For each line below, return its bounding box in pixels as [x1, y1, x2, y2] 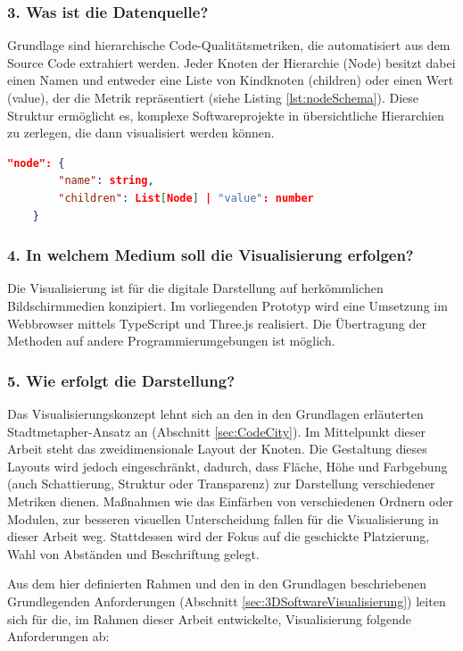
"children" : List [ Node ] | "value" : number [58, 191, 314, 204]
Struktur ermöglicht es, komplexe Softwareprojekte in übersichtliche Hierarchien [7, 105, 444, 124]
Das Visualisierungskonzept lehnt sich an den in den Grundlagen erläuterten [7, 404, 424, 422]
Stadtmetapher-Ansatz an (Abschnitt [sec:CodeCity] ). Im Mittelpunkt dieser [7, 421, 426, 440]
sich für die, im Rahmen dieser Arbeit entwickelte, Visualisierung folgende [7, 609, 411, 628]
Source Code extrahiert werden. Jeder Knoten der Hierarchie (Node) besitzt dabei [7, 53, 456, 71]
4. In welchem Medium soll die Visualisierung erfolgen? [7, 244, 414, 266]
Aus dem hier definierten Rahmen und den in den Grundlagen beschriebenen [7, 574, 427, 593]
